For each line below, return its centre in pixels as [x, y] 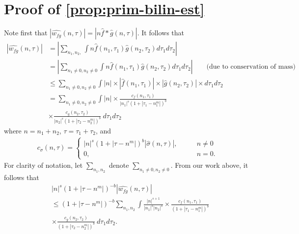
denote [119, 165]
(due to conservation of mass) [251, 67]
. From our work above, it [209, 165]
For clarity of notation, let [43, 165]
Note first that [26, 33]
